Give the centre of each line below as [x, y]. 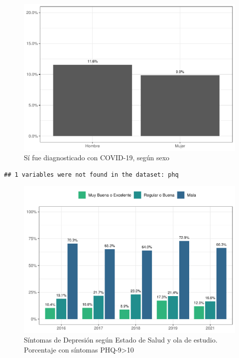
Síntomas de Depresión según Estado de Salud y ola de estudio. [121, 340]
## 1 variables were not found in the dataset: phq [91, 175]
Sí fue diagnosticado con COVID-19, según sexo [97, 158]
